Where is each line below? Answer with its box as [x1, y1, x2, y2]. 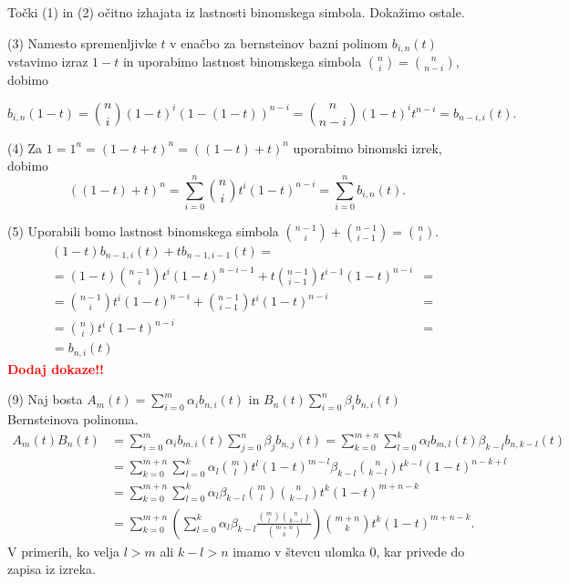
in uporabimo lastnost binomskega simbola [122, 52, 362, 71]
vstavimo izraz [7, 52, 88, 71]
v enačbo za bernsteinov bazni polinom [170, 33, 388, 52]
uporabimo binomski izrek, [293, 138, 442, 157]
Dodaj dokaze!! [7, 359, 104, 378]
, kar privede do [376, 541, 465, 560]
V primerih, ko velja [7, 541, 119, 560]
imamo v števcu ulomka [233, 541, 366, 560]
